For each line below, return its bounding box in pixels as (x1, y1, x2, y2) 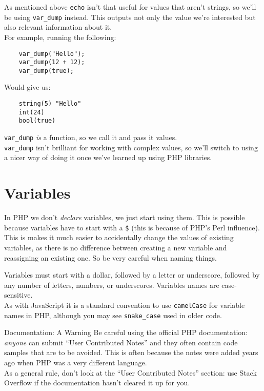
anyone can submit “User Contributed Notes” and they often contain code (4, 337, 238, 347)
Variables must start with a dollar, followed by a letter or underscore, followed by (4, 269, 260, 280)
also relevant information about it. (4, 22, 112, 32)
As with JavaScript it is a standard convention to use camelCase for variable (4, 299, 245, 310)
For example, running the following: (4, 31, 116, 42)
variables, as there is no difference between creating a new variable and (4, 242, 227, 252)
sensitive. (4, 289, 33, 300)
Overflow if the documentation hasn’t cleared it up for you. (4, 377, 190, 388)
